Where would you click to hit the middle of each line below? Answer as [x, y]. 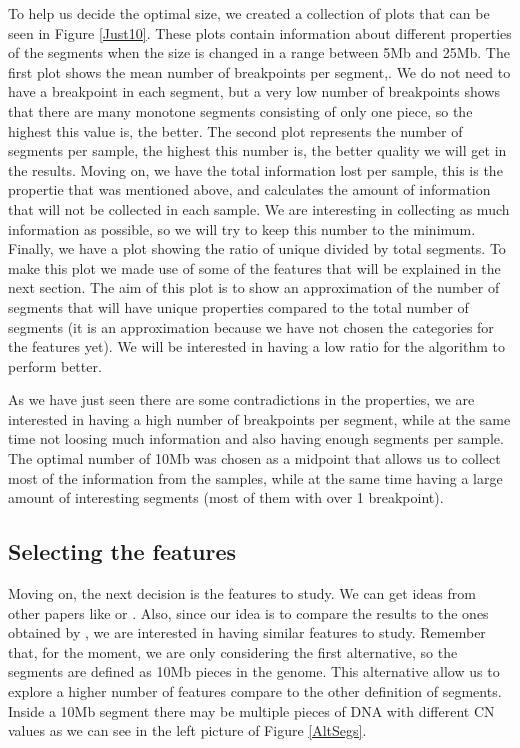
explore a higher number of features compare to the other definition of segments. [255, 691]
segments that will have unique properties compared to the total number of [238, 306]
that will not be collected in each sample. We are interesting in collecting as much [259, 208]
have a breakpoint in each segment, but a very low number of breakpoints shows [254, 91]
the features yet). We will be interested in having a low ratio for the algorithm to [256, 346]
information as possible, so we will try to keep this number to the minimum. [242, 228]
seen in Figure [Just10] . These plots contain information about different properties [260, 32]
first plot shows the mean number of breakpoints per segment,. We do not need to [259, 71]
